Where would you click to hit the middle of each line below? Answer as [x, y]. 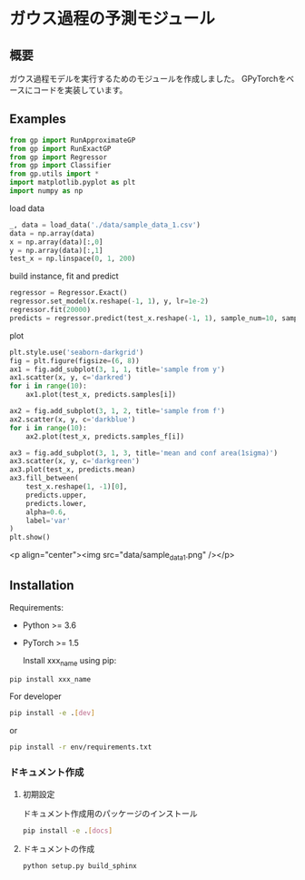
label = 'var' [48, 521]
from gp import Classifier [60, 166]
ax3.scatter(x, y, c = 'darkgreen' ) [75, 461]
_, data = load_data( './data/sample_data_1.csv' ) [105, 225]
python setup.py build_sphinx [80, 866]
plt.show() [30, 538]
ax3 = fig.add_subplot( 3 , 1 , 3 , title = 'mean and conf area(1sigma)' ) [144, 453]
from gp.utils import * [54, 174]
